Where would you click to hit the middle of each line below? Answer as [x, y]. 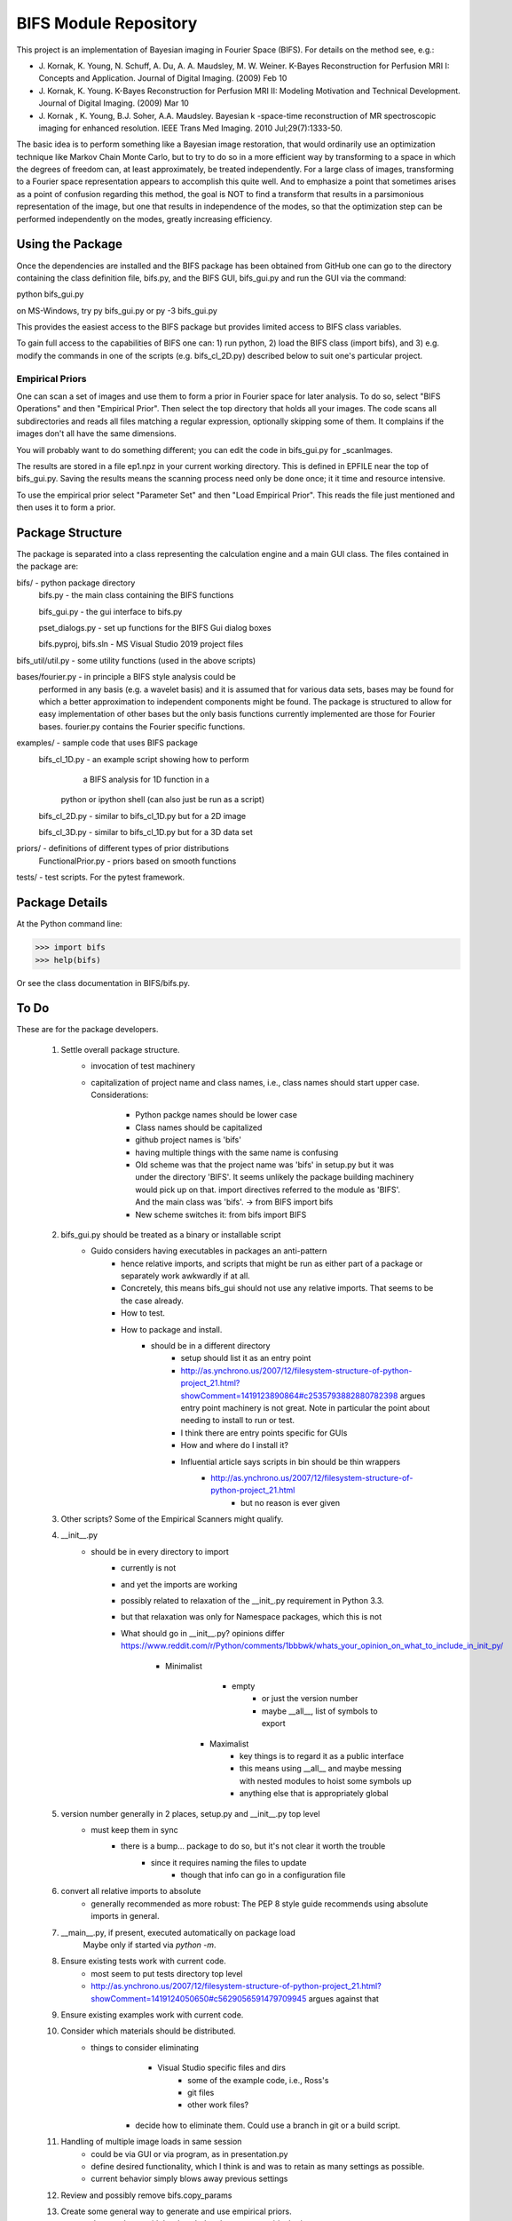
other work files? [218, 2105]
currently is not [149, 1568]
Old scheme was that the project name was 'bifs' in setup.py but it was [265, 1165]
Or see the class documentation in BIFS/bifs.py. [103, 983]
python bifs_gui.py [50, 294]
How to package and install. [172, 1329]
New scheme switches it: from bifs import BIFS [221, 1214]
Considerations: [120, 1095]
